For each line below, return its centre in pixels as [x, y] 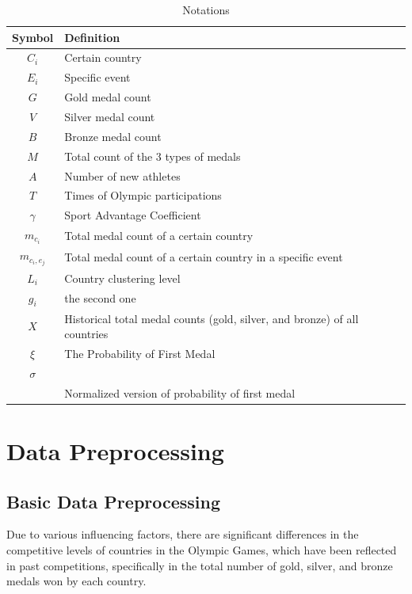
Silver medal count [110, 116]
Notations [206, 10]
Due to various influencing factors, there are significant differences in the [183, 534]
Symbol [33, 37]
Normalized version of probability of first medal [180, 392]
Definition [92, 37]
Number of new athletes [122, 175]
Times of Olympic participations [143, 195]
